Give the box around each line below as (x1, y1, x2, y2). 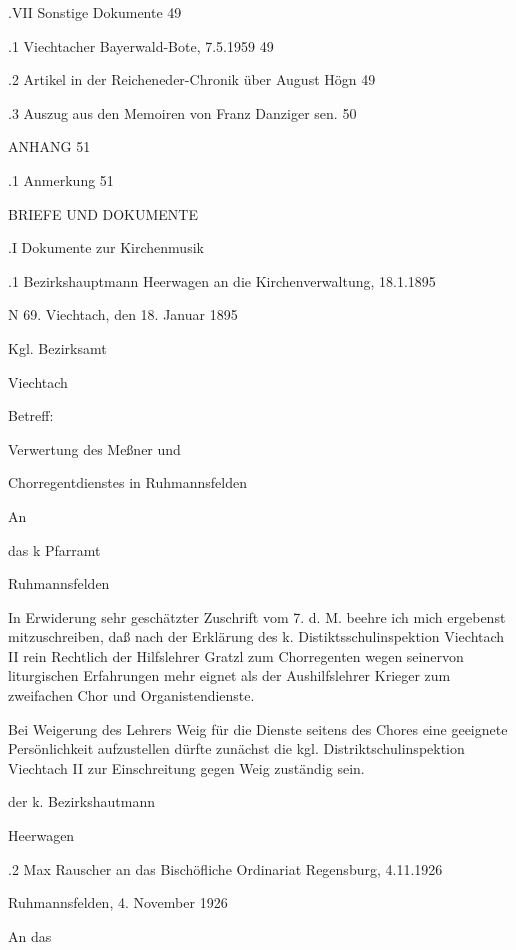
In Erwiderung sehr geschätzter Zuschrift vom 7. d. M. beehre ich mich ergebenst (8, 606, 506, 627)
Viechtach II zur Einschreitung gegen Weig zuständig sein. (8, 757, 365, 778)
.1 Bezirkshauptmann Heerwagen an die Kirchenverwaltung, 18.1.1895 (8, 270, 436, 291)
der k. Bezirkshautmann (8, 791, 155, 812)
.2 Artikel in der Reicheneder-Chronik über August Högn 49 (8, 69, 376, 90)
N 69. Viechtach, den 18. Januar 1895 (8, 304, 238, 325)
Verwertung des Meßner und (8, 438, 181, 459)
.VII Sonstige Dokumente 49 (8, 2, 182, 22)
